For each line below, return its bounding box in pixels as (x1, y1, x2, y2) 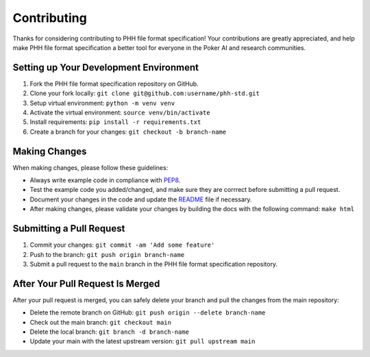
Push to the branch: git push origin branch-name (29, 250, 185, 258)
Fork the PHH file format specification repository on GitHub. (29, 79, 199, 88)
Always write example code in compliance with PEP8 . (29, 176, 181, 184)
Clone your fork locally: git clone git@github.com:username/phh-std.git (29, 89, 260, 97)
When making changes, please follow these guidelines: (12, 163, 169, 171)
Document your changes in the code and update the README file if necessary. (29, 195, 252, 204)
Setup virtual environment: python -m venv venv (29, 99, 175, 107)
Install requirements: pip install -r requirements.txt (29, 118, 201, 126)
